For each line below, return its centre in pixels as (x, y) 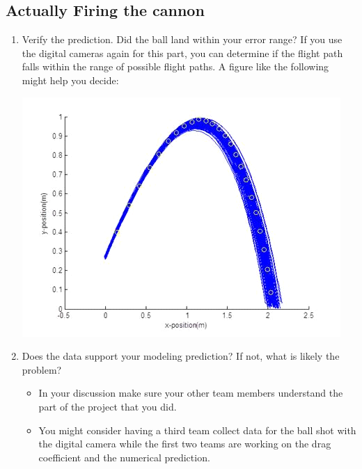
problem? (42, 369)
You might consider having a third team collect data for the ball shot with (197, 430)
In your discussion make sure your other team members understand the (191, 393)
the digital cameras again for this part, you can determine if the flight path (182, 53)
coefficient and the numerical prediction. (124, 457)
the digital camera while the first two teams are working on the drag (185, 444)
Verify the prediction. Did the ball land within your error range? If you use (182, 39)
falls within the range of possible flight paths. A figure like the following (175, 66)
